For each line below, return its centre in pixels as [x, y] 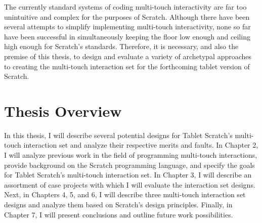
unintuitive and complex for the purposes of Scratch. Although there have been [127, 16]
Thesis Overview [63, 110]
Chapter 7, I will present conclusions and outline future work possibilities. [119, 214]
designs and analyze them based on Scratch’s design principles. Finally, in [118, 205]
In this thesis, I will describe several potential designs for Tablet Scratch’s [118, 135]
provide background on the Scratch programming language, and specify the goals [129, 165]
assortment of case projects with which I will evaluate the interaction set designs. [130, 184]
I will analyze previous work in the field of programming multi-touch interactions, [131, 155]
